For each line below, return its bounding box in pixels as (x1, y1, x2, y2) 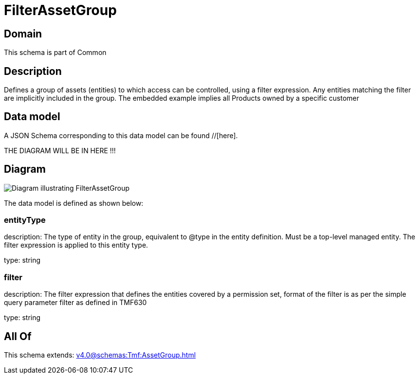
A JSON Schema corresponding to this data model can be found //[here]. (4, 131, 238, 140)
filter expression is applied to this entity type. (4, 241, 148, 250)
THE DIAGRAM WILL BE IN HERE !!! (4, 146, 116, 155)
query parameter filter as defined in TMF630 (4, 298, 147, 307)
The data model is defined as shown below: (4, 198, 144, 207)
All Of (4, 330, 32, 342)
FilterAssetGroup (4, 2, 117, 18)
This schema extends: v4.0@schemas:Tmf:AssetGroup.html (4, 351, 196, 360)
